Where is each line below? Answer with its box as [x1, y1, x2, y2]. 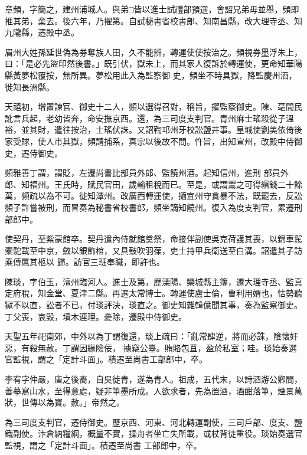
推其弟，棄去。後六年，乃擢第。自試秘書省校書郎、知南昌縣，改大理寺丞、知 [5, 14, 302, 27]
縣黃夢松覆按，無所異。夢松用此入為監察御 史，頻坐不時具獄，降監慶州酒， [5, 68, 297, 81]
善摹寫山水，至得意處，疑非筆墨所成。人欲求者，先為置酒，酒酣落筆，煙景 [5, 384, 294, 397]
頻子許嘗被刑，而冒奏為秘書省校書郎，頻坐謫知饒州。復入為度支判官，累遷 [5, 201, 294, 213]
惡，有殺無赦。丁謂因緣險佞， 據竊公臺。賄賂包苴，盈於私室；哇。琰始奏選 [5, 341, 297, 353]
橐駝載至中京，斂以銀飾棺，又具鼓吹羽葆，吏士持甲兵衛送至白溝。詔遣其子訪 [5, 244, 302, 256]
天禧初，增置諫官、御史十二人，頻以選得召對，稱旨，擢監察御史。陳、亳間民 [5, 100, 302, 113]
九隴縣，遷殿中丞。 [5, 26, 79, 38]
